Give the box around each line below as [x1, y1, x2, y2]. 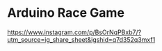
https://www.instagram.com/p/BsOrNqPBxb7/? [7, 28, 142, 36]
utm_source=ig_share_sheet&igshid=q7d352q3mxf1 [7, 35, 156, 43]
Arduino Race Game [7, 5, 125, 21]
